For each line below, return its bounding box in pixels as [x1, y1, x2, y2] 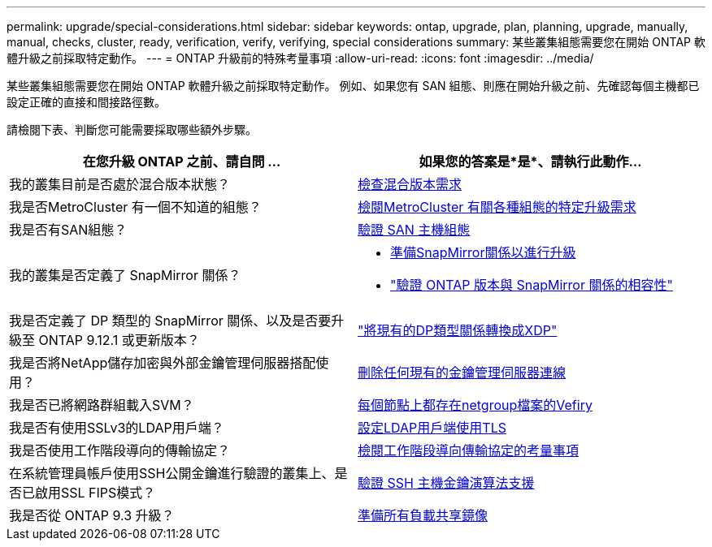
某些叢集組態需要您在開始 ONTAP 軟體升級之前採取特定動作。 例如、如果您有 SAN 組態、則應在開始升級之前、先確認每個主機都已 [7, 79, 700, 93]
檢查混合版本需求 [358, 176, 462, 192]
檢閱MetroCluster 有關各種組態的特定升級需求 [358, 199, 636, 215]
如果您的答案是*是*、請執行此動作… [419, 153, 642, 170]
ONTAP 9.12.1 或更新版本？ [38, 332, 200, 348]
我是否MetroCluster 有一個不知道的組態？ [9, 199, 262, 215]
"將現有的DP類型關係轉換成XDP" [358, 322, 558, 338]
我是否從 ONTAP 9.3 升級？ [9, 507, 175, 523]
